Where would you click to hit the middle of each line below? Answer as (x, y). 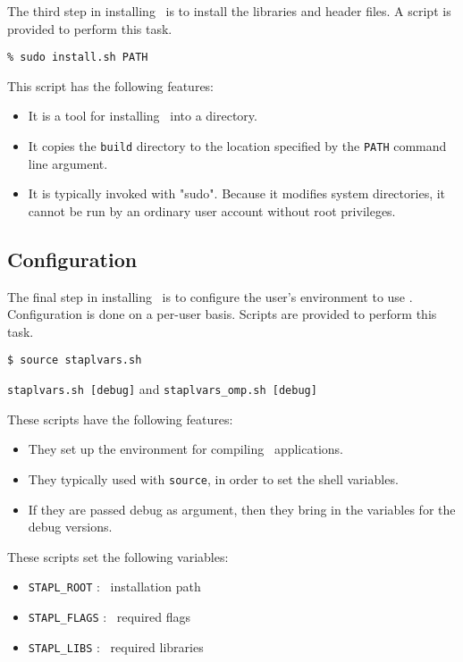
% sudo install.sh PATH (78, 58)
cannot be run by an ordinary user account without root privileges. (212, 210)
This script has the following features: (110, 85)
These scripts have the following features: (120, 419)
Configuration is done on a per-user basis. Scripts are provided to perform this (222, 314)
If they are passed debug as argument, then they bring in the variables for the (242, 509)
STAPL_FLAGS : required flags (109, 617)
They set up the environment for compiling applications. (185, 449)
